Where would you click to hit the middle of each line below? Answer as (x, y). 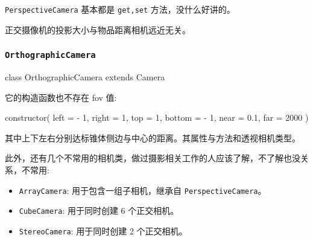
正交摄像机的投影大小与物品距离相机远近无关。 (98, 29)
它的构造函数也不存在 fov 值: (61, 97)
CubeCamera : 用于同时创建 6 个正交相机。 (99, 210)
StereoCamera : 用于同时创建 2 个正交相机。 (103, 230)
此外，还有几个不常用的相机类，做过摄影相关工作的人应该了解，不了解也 (148, 158)
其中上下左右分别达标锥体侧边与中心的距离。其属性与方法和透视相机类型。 (153, 137)
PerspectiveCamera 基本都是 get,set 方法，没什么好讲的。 (120, 9)
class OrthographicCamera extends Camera (85, 77)
